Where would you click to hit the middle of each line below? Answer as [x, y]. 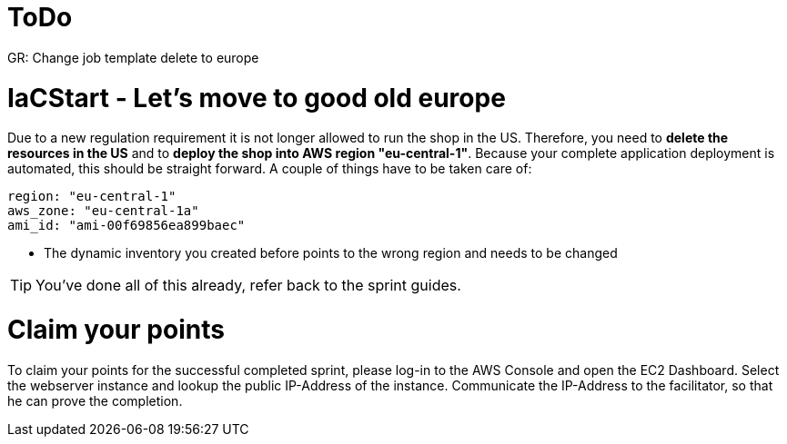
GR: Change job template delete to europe [133, 57]
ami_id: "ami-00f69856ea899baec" [126, 226]
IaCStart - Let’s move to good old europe [257, 98]
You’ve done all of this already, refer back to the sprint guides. [248, 286]
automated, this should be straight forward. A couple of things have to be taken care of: [270, 169]
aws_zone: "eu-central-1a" [103, 211]
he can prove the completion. [95, 400]
